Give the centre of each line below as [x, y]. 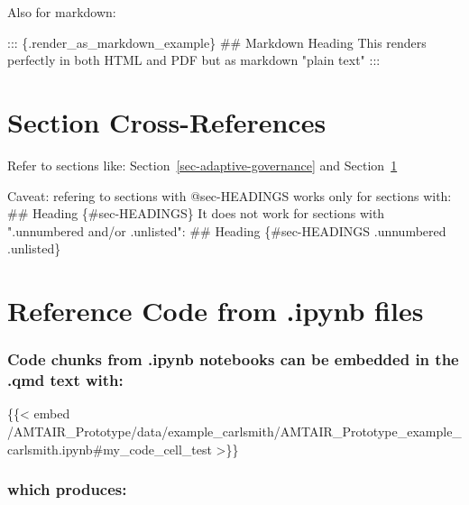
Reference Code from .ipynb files [216, 311]
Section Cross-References [167, 121]
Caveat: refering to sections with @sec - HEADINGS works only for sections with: [230, 195]
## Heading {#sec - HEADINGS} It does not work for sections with [196, 213]
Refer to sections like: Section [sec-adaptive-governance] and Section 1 [202, 165]
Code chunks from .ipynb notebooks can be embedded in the [233, 359]
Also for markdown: [62, 12]
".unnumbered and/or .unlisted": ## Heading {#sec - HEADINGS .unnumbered [227, 230]
